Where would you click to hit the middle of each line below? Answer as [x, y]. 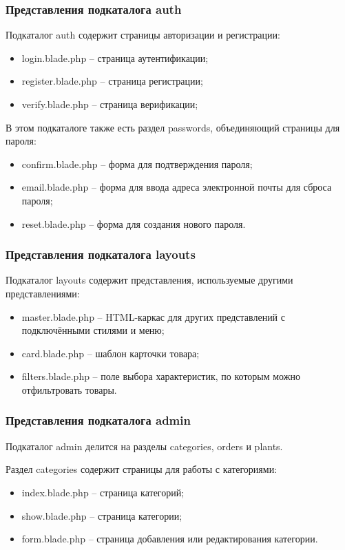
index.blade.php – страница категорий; [103, 492]
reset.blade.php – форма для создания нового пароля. [134, 223]
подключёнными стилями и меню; [93, 330]
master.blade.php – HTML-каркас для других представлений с [153, 316]
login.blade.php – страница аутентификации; [115, 57]
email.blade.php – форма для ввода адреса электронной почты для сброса [177, 187]
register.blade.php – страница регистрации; [112, 81]
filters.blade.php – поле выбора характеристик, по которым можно [161, 376]
